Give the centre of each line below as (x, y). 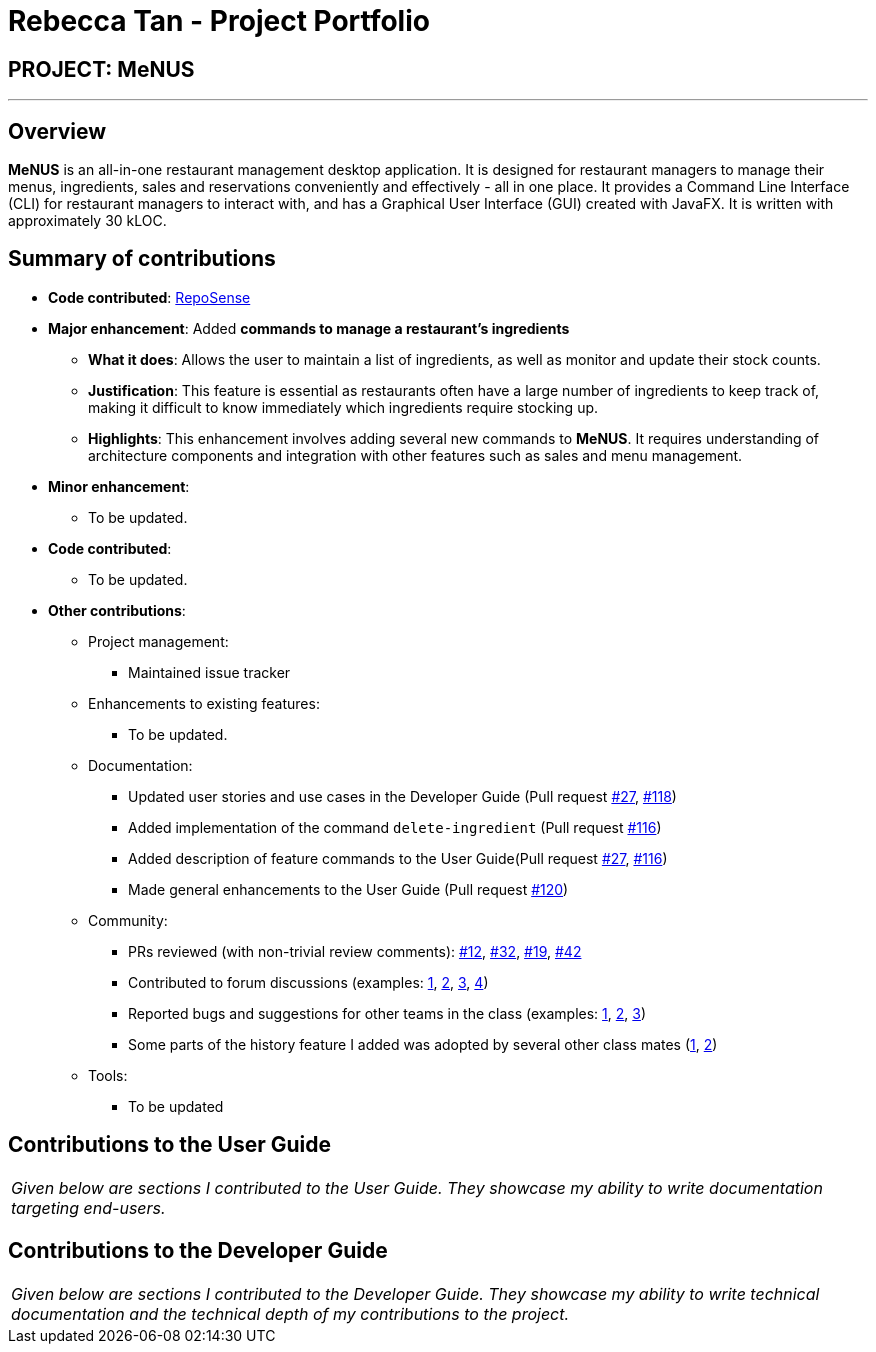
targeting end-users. (88, 1207)
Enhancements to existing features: (204, 703)
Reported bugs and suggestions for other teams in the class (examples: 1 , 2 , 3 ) (387, 1013)
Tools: (108, 1075)
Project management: (158, 641)
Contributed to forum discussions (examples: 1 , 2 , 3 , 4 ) (308, 982)
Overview (57, 131)
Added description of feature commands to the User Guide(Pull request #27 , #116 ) (398, 858)
